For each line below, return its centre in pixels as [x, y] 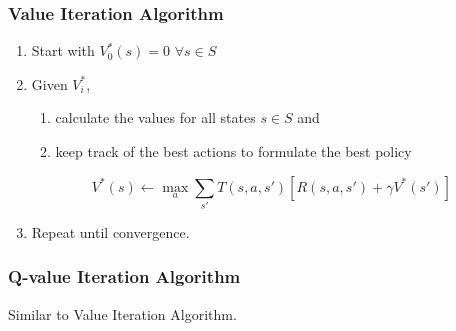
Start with [63, 50]
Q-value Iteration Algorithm [124, 276]
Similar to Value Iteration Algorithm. [122, 313]
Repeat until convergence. [110, 231]
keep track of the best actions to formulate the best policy [233, 151]
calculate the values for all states [155, 117]
